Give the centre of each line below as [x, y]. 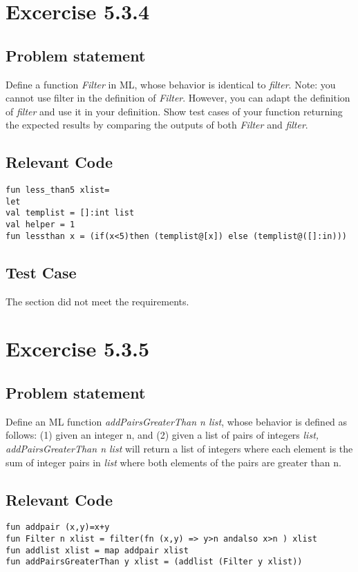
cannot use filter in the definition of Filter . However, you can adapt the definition [178, 98]
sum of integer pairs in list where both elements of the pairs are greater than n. [173, 462]
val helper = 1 [40, 225]
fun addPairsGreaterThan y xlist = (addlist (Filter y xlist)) [154, 562]
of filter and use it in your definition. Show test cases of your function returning [174, 111]
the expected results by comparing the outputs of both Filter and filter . [157, 125]
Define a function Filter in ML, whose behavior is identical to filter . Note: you [171, 84]
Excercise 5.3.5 [78, 349]
